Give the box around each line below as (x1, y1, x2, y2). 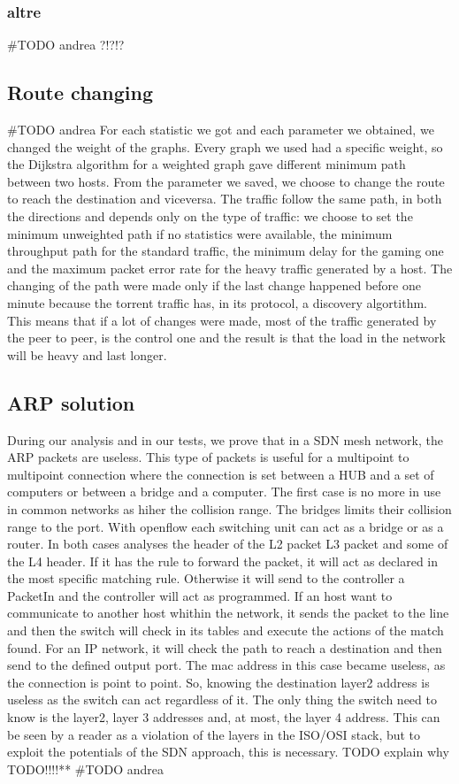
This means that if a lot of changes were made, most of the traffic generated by (7, 311, 437, 329)
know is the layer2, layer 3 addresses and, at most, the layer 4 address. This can (7, 708, 440, 726)
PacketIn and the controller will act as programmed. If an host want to (7, 586, 393, 604)
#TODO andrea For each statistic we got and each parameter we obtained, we (7, 120, 434, 139)
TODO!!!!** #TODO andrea (7, 759, 164, 778)
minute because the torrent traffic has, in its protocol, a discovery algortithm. (7, 293, 427, 311)
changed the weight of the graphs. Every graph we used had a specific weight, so (7, 137, 443, 156)
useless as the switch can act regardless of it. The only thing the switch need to (7, 690, 437, 709)
